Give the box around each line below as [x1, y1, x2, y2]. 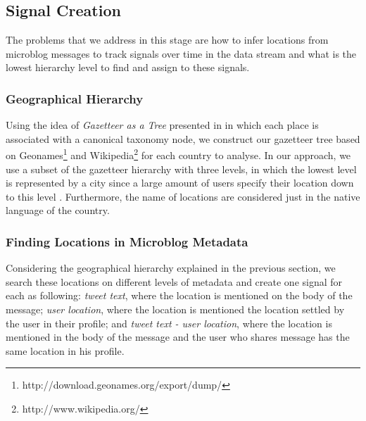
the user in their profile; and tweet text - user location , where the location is [6, 315, 332, 330]
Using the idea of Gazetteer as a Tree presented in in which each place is [6, 118, 319, 132]
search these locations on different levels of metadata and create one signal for [6, 274, 343, 289]
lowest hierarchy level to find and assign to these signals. [6, 60, 250, 75]
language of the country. [6, 203, 110, 218]
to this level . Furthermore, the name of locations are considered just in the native [6, 189, 360, 203]
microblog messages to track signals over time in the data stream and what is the [6, 46, 357, 61]
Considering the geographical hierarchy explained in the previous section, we [6, 260, 336, 275]
